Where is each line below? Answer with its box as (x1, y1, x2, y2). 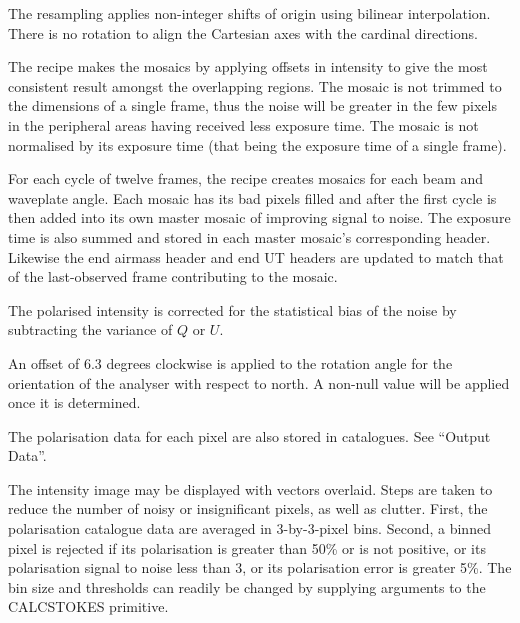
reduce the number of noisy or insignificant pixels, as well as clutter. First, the (8, 498, 488, 519)
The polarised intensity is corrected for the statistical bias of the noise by (8, 299, 457, 320)
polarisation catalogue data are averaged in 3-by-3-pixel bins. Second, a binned (8, 518, 491, 539)
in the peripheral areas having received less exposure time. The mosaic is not (8, 114, 479, 135)
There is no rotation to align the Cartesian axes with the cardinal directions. (8, 22, 478, 43)
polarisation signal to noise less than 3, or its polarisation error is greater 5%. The (8, 557, 512, 578)
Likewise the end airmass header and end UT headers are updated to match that (8, 246, 504, 267)
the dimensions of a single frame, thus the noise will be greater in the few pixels (8, 95, 497, 116)
